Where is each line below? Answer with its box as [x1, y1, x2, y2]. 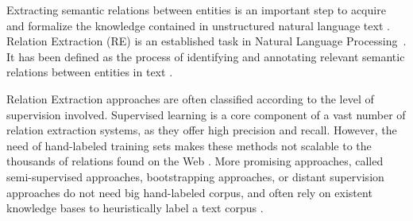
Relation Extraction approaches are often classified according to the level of [6, 90, 374, 107]
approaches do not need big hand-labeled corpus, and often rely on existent [6, 184, 372, 200]
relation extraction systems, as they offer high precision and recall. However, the [6, 122, 397, 138]
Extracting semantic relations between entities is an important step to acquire [6, 2, 386, 17]
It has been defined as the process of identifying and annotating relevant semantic [6, 48, 405, 64]
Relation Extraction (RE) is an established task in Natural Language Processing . [6, 33, 407, 49]
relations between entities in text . [6, 64, 173, 80]
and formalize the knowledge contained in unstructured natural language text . [6, 17, 390, 33]
